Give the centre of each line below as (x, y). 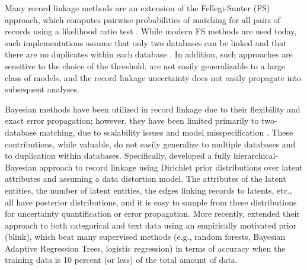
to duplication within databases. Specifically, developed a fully (118, 155)
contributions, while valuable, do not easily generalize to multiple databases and (150, 144)
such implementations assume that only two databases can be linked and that (146, 42)
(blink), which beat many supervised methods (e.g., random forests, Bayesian (145, 237)
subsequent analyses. (42, 89)
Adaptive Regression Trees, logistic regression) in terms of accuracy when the (145, 248)
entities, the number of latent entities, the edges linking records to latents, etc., (148, 190)
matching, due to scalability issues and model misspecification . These (166, 132)
